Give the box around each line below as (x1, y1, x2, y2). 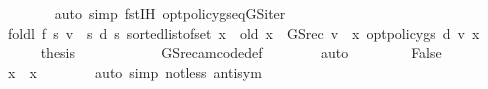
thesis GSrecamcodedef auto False (40, 42, 442, 63)
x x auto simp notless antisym (7, 61, 262, 82)
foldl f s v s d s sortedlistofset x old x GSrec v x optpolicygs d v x (7, 22, 480, 43)
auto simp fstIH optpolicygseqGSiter (54, 3, 286, 23)
